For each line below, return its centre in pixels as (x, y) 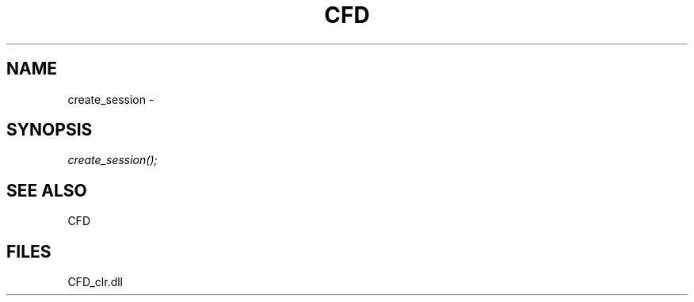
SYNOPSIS (50, 130)
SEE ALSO (47, 190)
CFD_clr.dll (95, 282)
